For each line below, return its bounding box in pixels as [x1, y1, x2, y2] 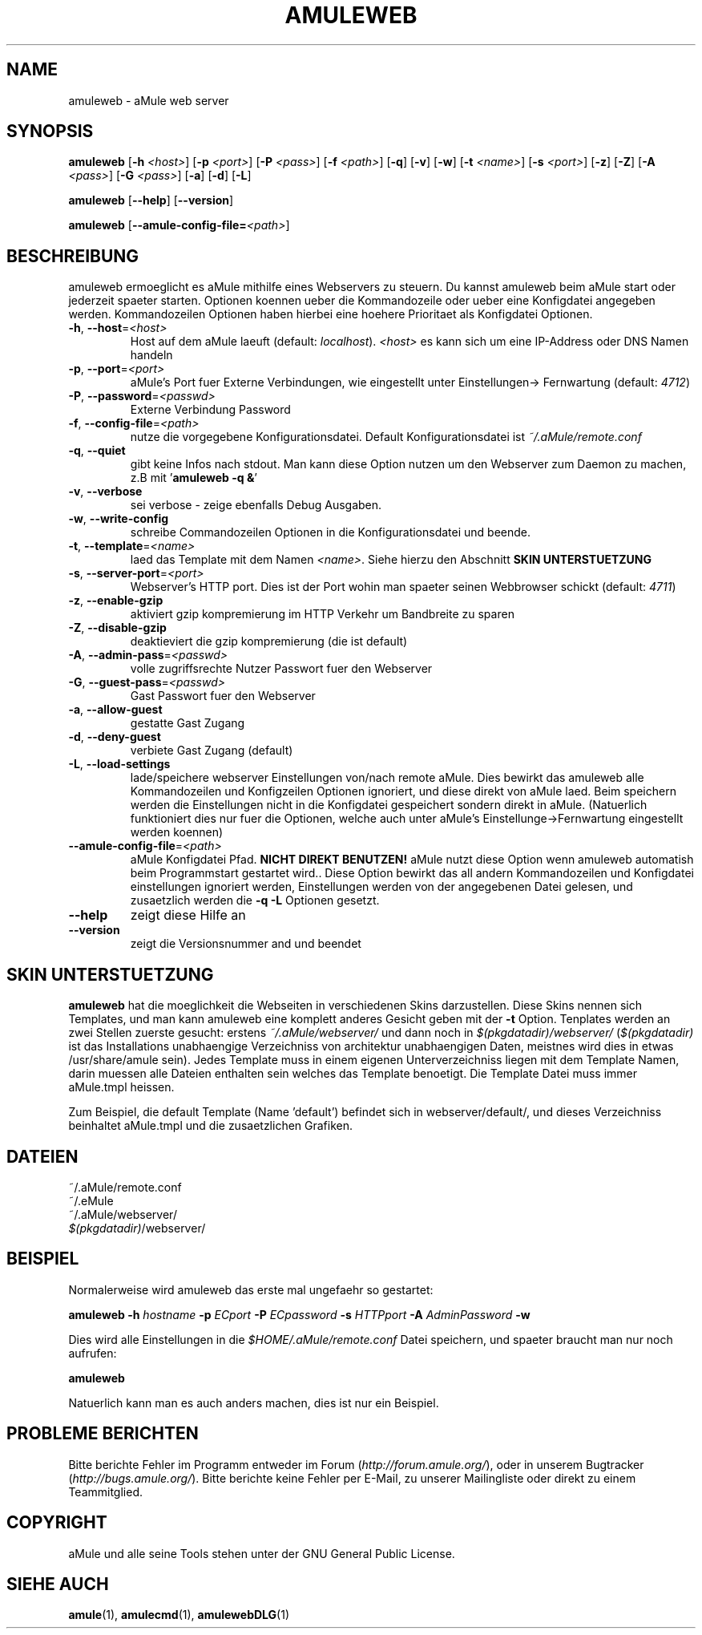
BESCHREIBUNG [6, 245, 139, 266]
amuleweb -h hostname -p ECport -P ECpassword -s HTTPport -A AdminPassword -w [68, 1307, 531, 1321]
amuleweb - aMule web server [68, 93, 229, 107]
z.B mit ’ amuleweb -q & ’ [130, 471, 257, 485]
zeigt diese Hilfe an [130, 907, 246, 924]
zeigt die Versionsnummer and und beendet [130, 937, 361, 951]
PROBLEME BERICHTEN [6, 1423, 199, 1444]
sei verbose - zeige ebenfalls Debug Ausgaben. [130, 498, 382, 512]
